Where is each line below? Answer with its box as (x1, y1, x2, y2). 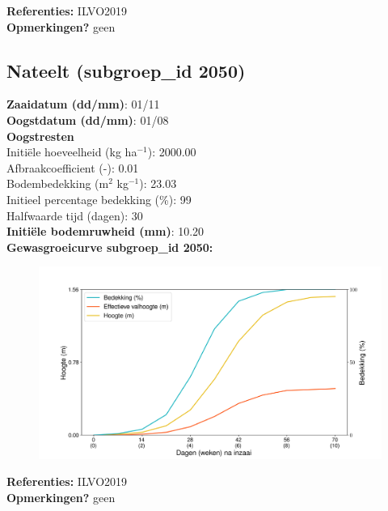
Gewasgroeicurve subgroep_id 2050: (6, 238, 213, 255)
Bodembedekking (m (6, 175, 109, 192)
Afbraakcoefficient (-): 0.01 (6, 159, 139, 176)
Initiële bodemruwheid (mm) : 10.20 (6, 223, 205, 240)
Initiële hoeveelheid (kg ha (6, 143, 137, 160)
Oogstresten (6, 127, 74, 144)
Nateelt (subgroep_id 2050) (6, 57, 246, 83)
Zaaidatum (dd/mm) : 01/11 (6, 96, 160, 113)
